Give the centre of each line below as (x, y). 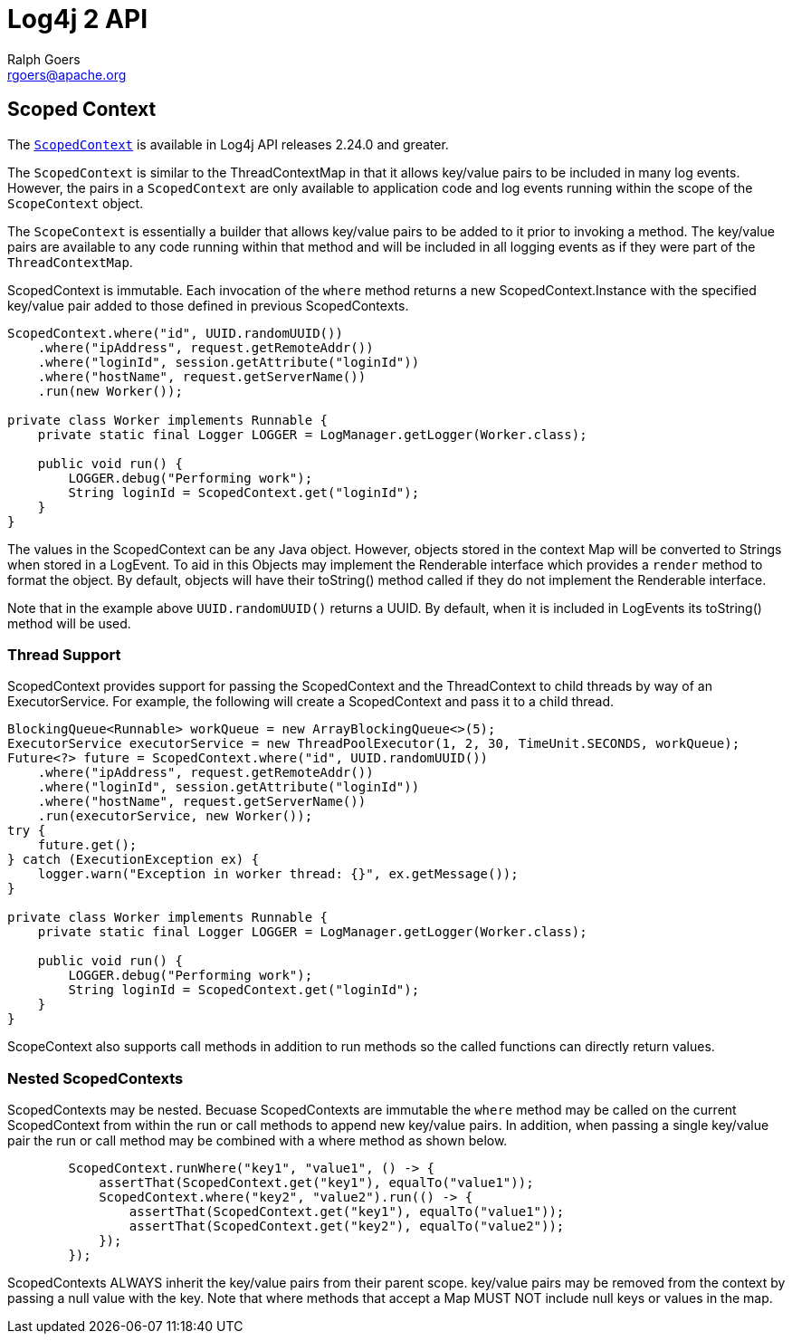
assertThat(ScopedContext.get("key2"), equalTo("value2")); (347, 1226)
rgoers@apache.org (67, 74)
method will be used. (69, 623)
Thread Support (64, 654)
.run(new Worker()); (110, 391)
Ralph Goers (44, 59)
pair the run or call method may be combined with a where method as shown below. (258, 1141)
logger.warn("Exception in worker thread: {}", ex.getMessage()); (278, 874)
